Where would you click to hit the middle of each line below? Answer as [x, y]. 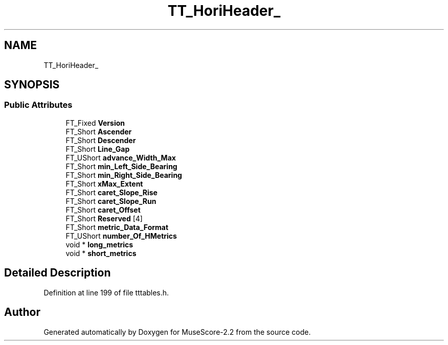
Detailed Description [58, 273]
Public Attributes [38, 105]
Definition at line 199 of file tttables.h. [106, 292]
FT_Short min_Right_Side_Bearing [124, 175]
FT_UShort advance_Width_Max [121, 157]
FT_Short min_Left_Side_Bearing [121, 166]
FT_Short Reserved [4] [104, 218]
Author [22, 312]
